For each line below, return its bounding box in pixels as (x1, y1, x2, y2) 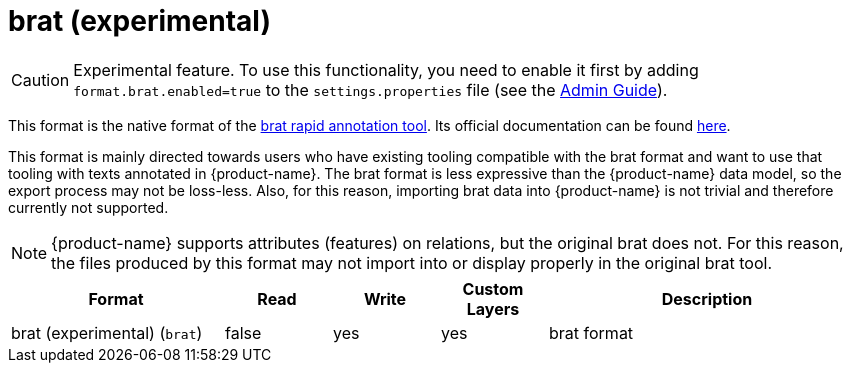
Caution (11, 69, 70, 90)
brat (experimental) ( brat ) (11, 322, 203, 343)
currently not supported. (8, 198, 169, 216)
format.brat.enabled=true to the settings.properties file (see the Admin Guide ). (73, 79, 668, 100)
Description (661, 288, 753, 309)
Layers (466, 298, 520, 319)
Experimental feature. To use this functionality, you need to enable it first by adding (73, 59, 699, 80)
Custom (462, 278, 524, 299)
